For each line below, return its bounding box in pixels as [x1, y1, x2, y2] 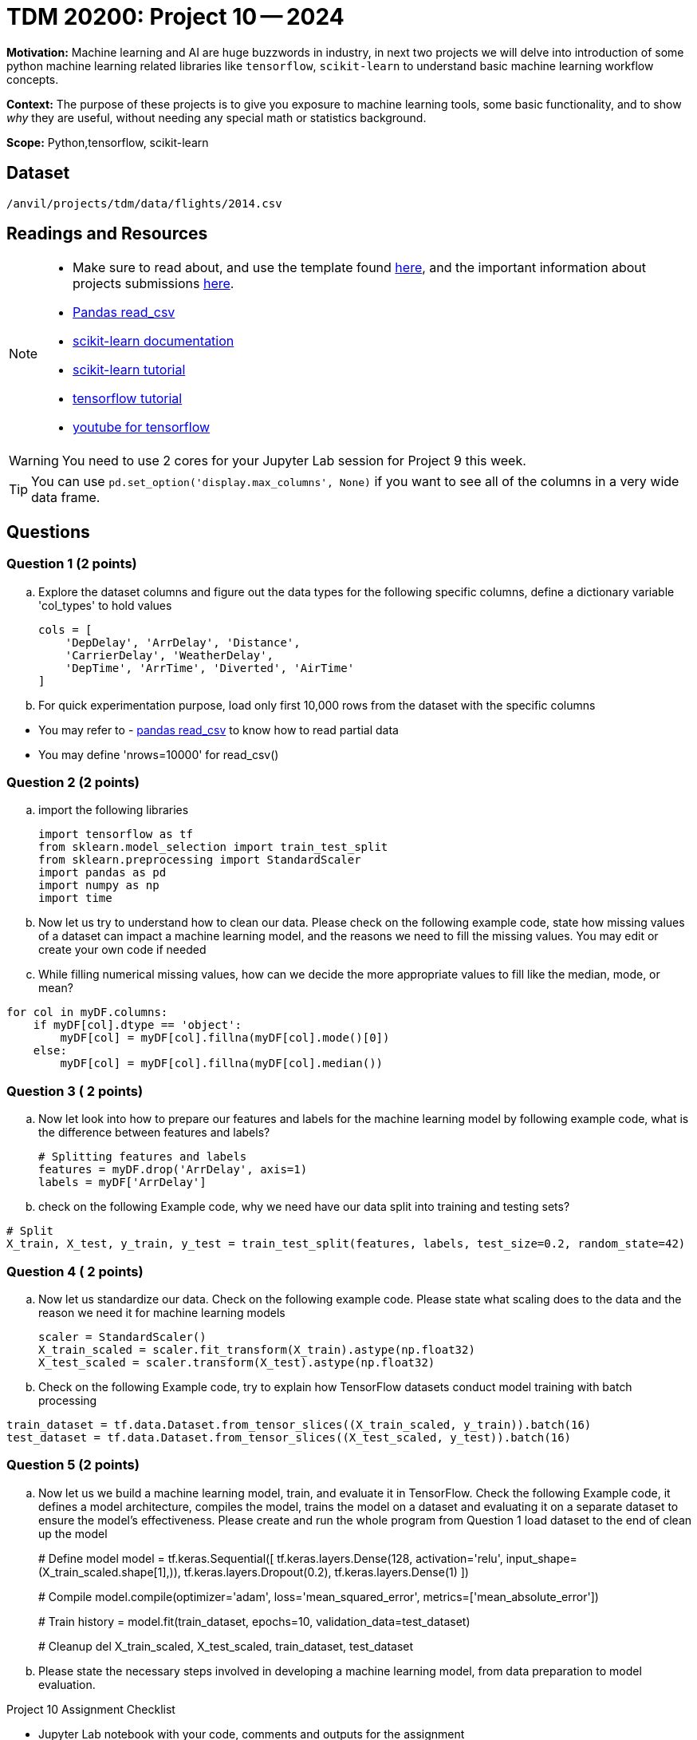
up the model [38, 1526, 108, 1540]
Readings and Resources [6, 223, 208, 244]
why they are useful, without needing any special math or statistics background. [6, 110, 427, 125]
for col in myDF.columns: [6, 1006, 168, 1019]
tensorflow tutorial [73, 390, 183, 407]
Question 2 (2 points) [6, 774, 140, 791]
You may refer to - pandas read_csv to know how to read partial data [38, 722, 399, 737]
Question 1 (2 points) [6, 556, 137, 572]
